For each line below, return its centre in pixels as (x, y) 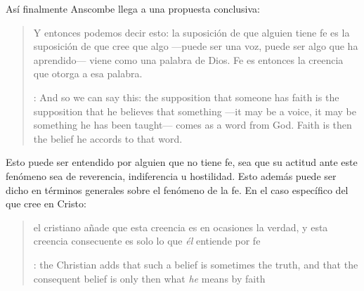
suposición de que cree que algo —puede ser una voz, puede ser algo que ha (196, 46)
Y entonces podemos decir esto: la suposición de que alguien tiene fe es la (191, 32)
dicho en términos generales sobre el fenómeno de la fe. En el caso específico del (177, 189)
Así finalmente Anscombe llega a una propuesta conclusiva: (133, 8)
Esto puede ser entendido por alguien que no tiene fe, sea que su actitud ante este (182, 162)
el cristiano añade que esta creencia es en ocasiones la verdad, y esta (181, 227)
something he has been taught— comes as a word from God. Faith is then (193, 125)
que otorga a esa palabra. (88, 73)
